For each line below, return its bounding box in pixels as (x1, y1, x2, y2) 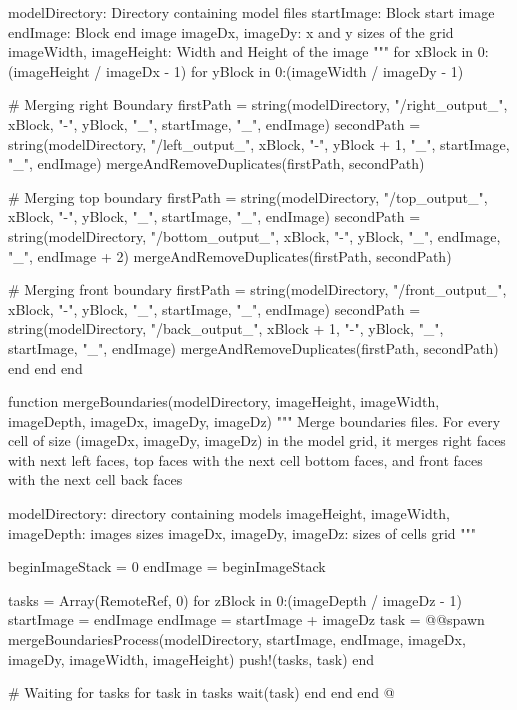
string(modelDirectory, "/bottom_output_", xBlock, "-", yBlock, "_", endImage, (8, 225, 501, 246)
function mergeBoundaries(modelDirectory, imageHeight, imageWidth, (8, 391, 440, 412)
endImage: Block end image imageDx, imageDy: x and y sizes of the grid (8, 21, 454, 42)
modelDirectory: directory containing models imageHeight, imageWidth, (8, 503, 450, 524)
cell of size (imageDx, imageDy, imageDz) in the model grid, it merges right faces (8, 430, 506, 451)
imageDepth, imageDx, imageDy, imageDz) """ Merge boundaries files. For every (8, 410, 501, 431)
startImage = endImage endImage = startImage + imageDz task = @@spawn (8, 609, 485, 630)
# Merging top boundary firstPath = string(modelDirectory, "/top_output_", (8, 186, 488, 207)
